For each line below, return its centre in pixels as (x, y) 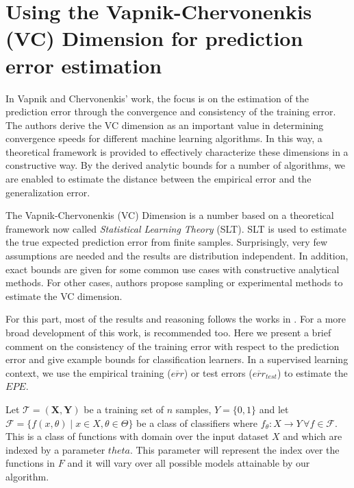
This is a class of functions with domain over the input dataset (137, 436)
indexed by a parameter (55, 449)
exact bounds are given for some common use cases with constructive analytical (173, 269)
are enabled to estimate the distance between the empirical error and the (159, 179)
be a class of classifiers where (197, 422)
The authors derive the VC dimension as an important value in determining (165, 125)
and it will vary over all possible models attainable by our (189, 463)
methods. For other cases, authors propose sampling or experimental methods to (174, 282)
